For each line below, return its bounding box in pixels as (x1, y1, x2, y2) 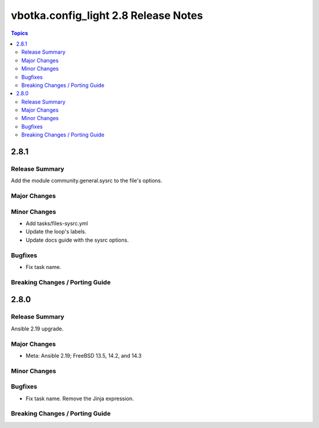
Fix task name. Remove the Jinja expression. (25, 395, 134, 402)
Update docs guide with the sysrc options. (25, 236, 129, 244)
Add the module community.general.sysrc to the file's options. (11, 177, 162, 184)
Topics (11, 30, 28, 37)
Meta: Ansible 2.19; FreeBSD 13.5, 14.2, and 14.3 (25, 352, 142, 359)
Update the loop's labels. (25, 228, 87, 235)
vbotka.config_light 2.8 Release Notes (11, 9, 203, 22)
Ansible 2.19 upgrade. (11, 325, 64, 332)
